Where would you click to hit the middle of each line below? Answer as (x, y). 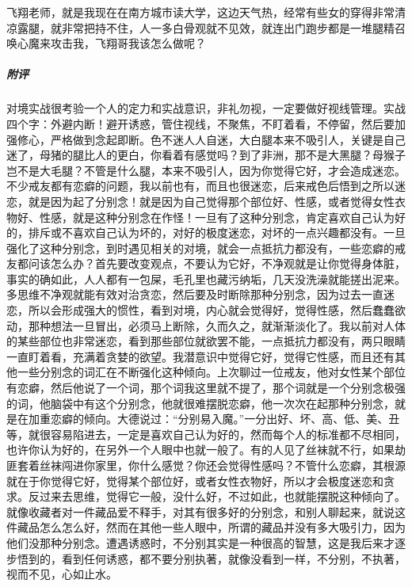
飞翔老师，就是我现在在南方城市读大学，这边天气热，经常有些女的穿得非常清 (206, 12)
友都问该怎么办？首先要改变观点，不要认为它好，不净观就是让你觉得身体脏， (206, 263)
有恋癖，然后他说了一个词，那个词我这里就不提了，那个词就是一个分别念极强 (206, 388)
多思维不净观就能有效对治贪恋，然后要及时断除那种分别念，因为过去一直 (195, 294)
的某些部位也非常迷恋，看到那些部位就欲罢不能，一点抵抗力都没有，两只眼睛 (206, 341)
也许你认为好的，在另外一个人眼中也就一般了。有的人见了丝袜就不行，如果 (200, 450)
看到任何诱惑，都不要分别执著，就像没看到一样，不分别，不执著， (233, 558)
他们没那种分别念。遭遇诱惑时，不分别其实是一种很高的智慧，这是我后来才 (200, 542)
